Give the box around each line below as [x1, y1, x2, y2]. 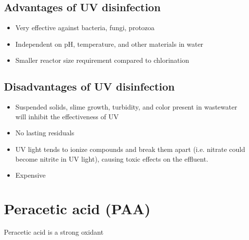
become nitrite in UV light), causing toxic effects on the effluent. [15, 153, 209, 164]
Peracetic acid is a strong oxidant [4, 226, 104, 237]
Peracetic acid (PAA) [4, 198, 151, 218]
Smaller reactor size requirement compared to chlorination [15, 55, 189, 65]
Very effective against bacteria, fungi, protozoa [15, 22, 155, 33]
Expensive [15, 170, 46, 180]
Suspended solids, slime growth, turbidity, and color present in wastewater [15, 102, 237, 112]
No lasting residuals [15, 128, 75, 138]
